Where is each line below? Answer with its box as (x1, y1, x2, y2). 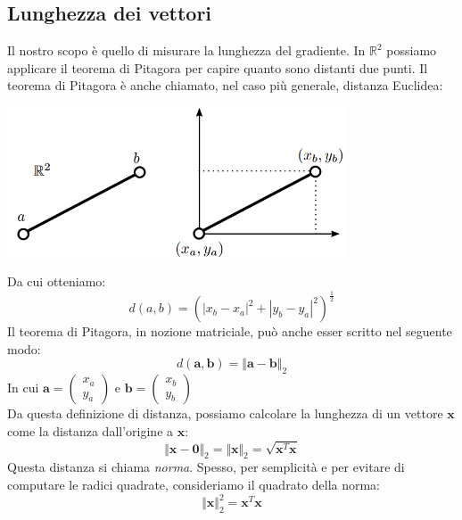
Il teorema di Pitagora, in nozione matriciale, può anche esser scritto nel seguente (7, 322, 452, 341)
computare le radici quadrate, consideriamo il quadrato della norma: (7, 475, 381, 493)
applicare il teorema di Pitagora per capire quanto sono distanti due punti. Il (7, 58, 428, 77)
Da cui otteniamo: (7, 272, 106, 291)
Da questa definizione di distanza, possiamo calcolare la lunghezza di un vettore (7, 404, 443, 423)
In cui (7, 378, 39, 397)
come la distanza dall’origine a (7, 421, 174, 440)
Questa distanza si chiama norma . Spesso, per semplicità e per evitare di (7, 458, 405, 476)
